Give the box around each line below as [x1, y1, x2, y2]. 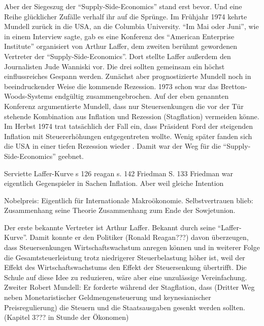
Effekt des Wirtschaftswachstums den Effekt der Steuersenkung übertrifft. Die [4, 262, 247, 273]
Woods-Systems [4, 91, 53, 101]
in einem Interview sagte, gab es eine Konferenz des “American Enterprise [4, 31, 235, 41]
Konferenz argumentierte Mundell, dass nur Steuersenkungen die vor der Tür [4, 100, 244, 111]
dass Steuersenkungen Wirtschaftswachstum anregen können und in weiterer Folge [4, 242, 260, 253]
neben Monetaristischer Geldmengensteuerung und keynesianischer [4, 292, 211, 303]
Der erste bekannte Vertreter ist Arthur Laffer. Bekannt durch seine [4, 222, 216, 232]
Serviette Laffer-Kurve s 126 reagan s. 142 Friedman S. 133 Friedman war [4, 168, 233, 178]
